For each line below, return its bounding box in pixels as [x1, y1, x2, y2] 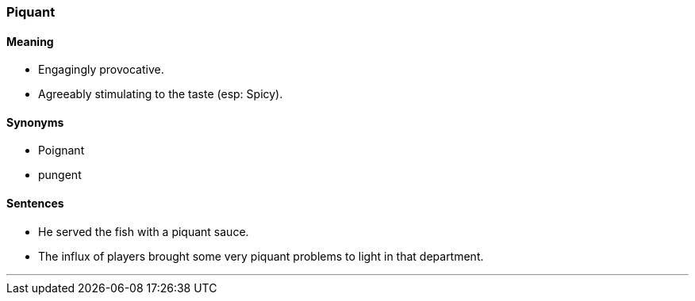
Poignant [38, 143, 85, 158]
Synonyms [6, 115, 64, 129]
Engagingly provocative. [38, 63, 164, 77]
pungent [38, 168, 82, 182]
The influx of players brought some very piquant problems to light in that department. [38, 249, 484, 263]
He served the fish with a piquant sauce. [38, 224, 249, 238]
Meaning [6, 34, 54, 48]
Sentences [6, 196, 64, 211]
